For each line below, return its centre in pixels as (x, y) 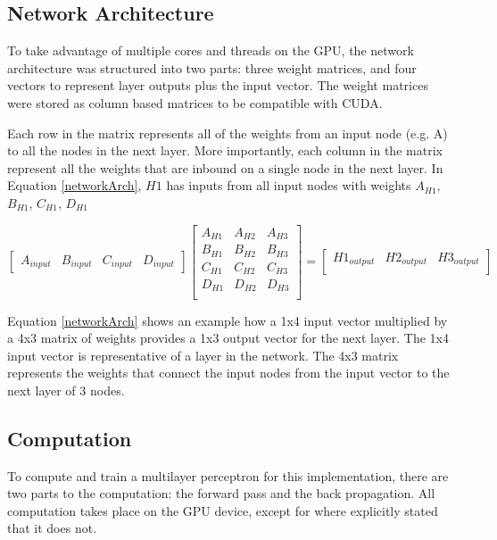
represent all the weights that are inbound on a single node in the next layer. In (225, 167)
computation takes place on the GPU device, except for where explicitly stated (223, 510)
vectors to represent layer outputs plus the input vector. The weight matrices (218, 85)
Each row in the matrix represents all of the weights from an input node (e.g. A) (228, 133)
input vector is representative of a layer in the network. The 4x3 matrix (203, 355)
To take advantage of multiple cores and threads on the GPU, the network (211, 50)
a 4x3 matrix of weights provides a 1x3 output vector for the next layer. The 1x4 (228, 338)
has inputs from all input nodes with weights (289, 185)
